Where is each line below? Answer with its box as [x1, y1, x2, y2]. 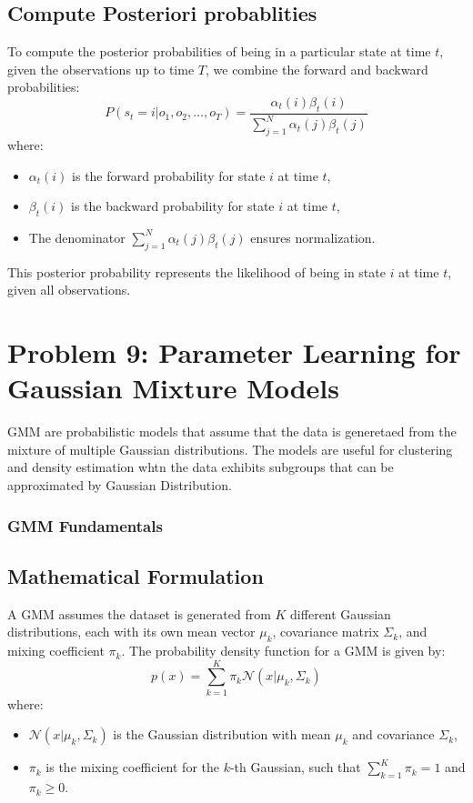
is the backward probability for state [71, 196, 275, 216]
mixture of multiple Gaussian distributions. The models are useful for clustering [7, 439, 453, 458]
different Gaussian [290, 604, 391, 623]
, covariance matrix [272, 622, 379, 641]
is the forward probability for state [72, 166, 266, 185]
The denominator [28, 227, 126, 246]
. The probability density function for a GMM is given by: [121, 641, 446, 660]
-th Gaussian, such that [229, 758, 361, 777]
